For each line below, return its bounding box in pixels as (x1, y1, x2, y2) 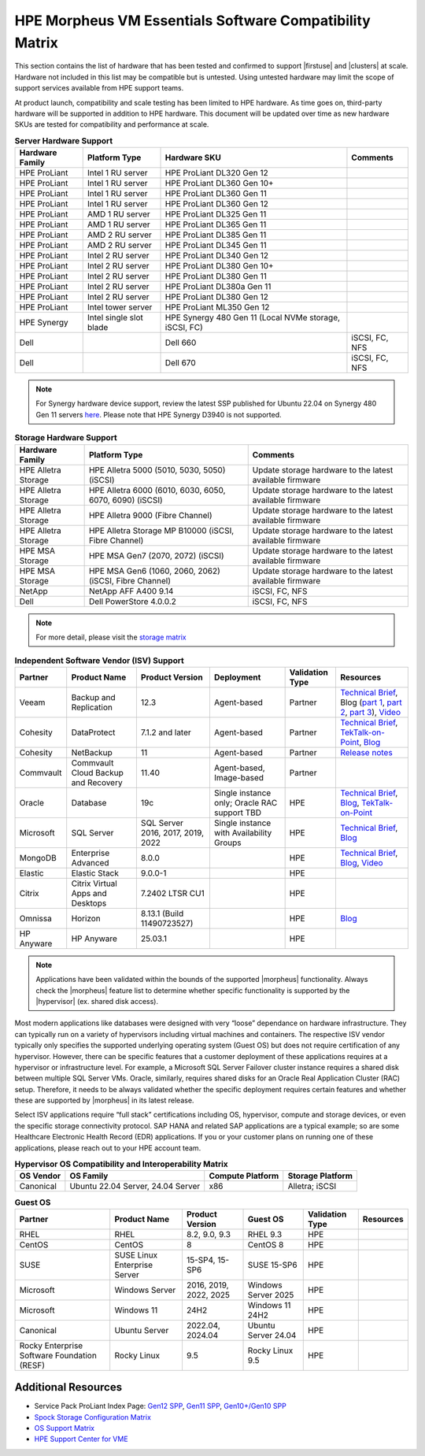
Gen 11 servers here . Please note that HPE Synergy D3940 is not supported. (35, 409, 283, 419)
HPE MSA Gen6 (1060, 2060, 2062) (88, 565, 220, 576)
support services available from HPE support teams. (14, 83, 184, 93)
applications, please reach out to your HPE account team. (14, 1143, 201, 1153)
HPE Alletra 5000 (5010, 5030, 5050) (88, 465, 226, 476)
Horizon (71, 913, 102, 924)
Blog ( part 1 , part (339, 697, 403, 708)
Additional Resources (14, 1380, 122, 1394)
